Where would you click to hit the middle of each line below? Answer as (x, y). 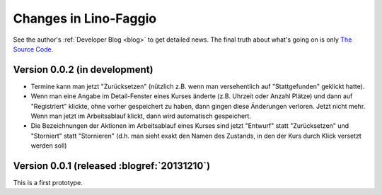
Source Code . (33, 49)
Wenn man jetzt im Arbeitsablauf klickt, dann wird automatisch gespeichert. (141, 116)
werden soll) (49, 146)
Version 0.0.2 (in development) (83, 70)
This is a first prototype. (48, 183)
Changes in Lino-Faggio (85, 18)
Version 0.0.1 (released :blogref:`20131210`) (112, 166)
